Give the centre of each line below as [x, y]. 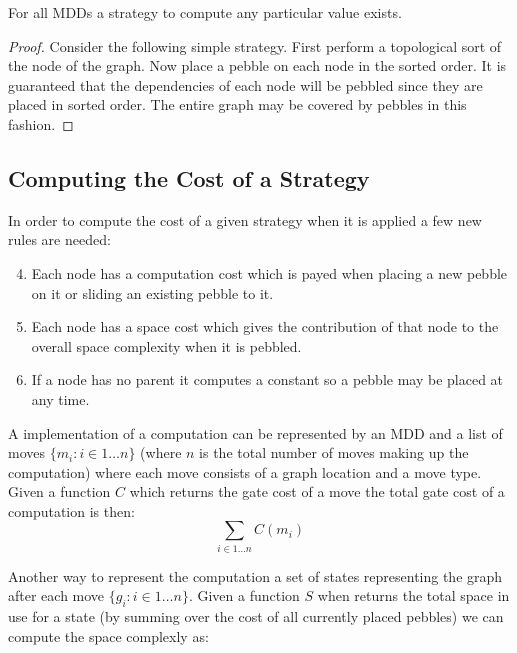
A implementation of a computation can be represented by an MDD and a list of [255, 432]
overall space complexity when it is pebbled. [166, 345]
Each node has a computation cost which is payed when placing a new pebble [269, 272]
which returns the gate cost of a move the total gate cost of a [317, 491]
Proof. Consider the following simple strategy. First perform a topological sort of [255, 45]
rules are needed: [59, 239]
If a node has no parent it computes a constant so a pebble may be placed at [267, 379]
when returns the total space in [413, 595]
